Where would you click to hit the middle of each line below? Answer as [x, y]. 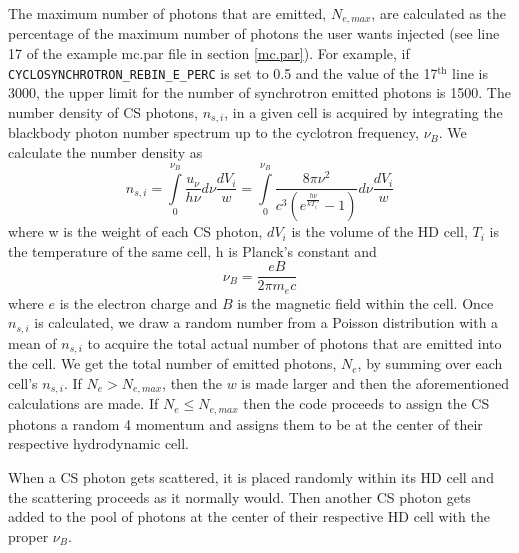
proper [28, 535]
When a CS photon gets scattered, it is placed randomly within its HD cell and [251, 477]
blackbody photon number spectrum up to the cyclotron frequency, [213, 132]
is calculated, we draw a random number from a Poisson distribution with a [266, 322]
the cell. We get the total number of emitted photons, [172, 363]
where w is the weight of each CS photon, [135, 231]
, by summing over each [430, 363]
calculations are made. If [83, 403]
